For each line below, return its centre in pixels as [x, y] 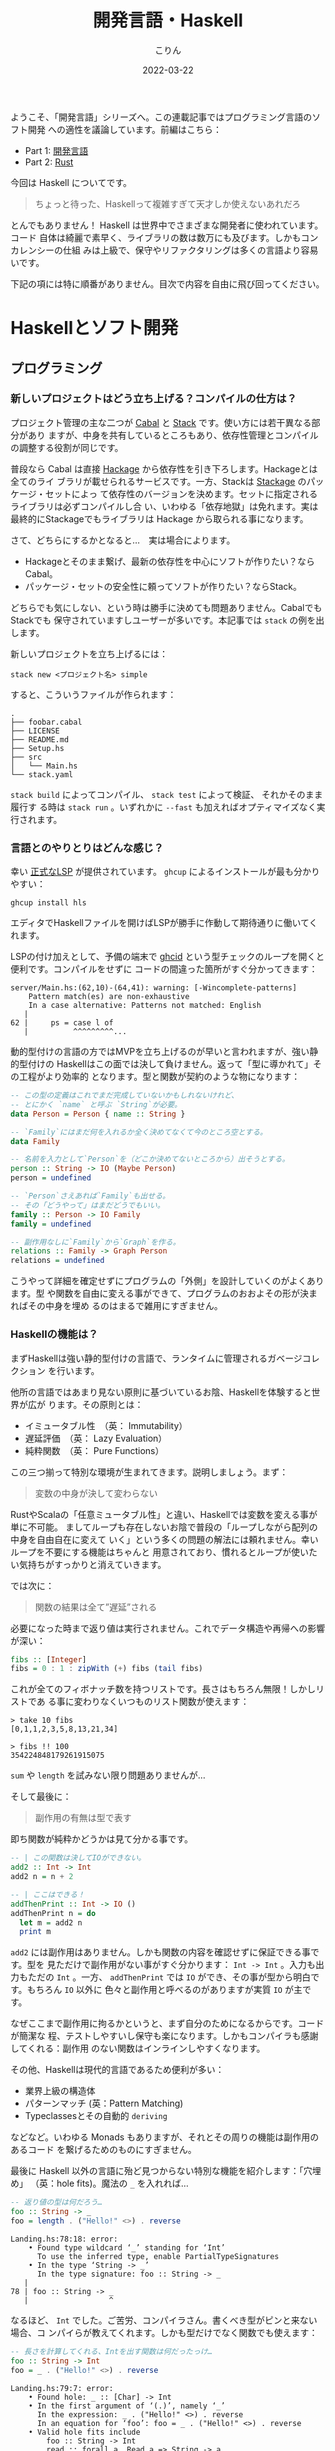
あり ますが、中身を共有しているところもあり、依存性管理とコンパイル [173, 435]
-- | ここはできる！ [47, 1894]
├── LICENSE [35, 731]
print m [35, 1932]
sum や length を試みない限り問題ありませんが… [108, 1775]
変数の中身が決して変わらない [96, 1493]
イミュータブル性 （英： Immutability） [106, 1425]
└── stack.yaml [42, 774]
